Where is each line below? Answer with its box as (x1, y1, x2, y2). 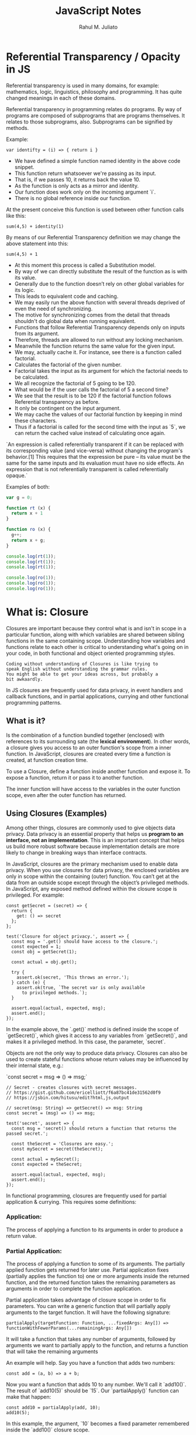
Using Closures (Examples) (6, 809, 107, 819)
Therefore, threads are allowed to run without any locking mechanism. (14, 336, 184, 343)
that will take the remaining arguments (6, 1348, 98, 1355)
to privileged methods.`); (21, 990, 88, 995)
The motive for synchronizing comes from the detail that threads (14, 311, 170, 318)
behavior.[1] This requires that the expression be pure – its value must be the (6, 453, 191, 460)
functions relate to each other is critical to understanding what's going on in (6, 643, 189, 650)
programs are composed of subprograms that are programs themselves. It (6, 112, 185, 119)
